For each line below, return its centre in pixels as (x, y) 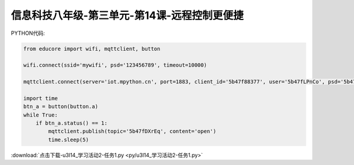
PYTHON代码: (28, 33)
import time (41, 98)
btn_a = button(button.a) (61, 107)
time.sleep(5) (68, 140)
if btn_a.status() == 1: (72, 123)
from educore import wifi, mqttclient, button (92, 48)
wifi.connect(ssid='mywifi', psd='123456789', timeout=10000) (115, 65)
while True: (41, 115)
